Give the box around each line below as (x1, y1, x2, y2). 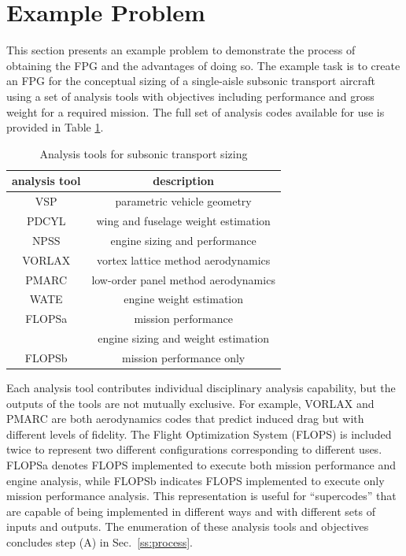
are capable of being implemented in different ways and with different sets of (6, 502, 375, 519)
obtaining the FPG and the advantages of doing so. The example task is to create (6, 57, 400, 73)
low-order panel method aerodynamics (91, 271, 275, 287)
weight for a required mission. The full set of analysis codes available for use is (6, 103, 385, 120)
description (153, 172, 214, 189)
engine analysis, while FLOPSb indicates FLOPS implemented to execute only (6, 472, 385, 488)
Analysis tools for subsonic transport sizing (39, 145, 248, 161)
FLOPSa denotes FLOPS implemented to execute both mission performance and (6, 456, 396, 473)
